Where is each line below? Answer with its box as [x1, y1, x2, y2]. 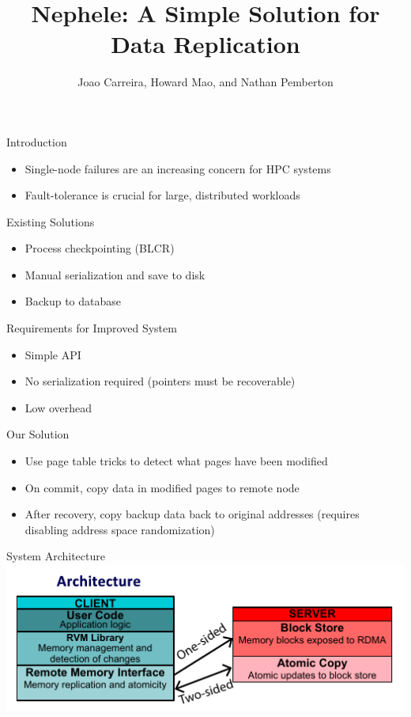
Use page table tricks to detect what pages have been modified [25, 453, 328, 469]
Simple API [25, 346, 81, 362]
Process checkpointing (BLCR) [25, 240, 175, 256]
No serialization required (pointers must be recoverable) [25, 373, 296, 389]
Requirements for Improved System [6, 320, 177, 336]
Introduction [6, 133, 67, 150]
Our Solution [6, 426, 70, 442]
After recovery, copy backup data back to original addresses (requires [25, 506, 360, 522]
